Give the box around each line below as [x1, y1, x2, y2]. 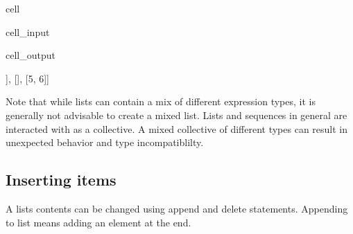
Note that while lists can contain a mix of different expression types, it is [6, 94, 316, 109]
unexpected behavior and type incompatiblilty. [6, 135, 204, 150]
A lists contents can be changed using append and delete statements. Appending [6, 201, 348, 215]
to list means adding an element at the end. [6, 215, 191, 229]
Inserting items [6, 169, 117, 190]
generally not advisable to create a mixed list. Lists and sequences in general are [6, 107, 347, 122]
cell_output [6, 48, 55, 62]
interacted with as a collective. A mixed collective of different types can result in [6, 121, 348, 136]
